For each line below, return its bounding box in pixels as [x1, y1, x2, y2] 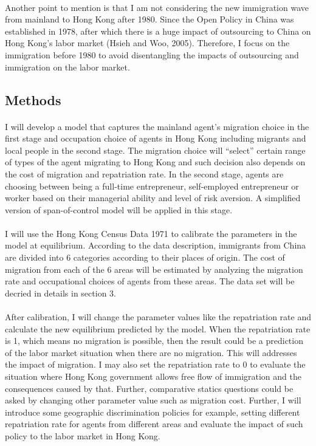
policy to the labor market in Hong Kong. [5, 429, 160, 442]
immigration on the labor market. [5, 60, 130, 73]
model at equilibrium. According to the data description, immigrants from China [5, 239, 306, 252]
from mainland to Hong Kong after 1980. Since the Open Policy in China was [5, 13, 294, 26]
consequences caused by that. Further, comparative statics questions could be [5, 382, 294, 394]
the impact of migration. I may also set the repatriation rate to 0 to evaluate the [5, 358, 306, 371]
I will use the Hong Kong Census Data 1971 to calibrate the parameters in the [5, 227, 297, 239]
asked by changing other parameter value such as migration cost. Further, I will [5, 394, 301, 407]
